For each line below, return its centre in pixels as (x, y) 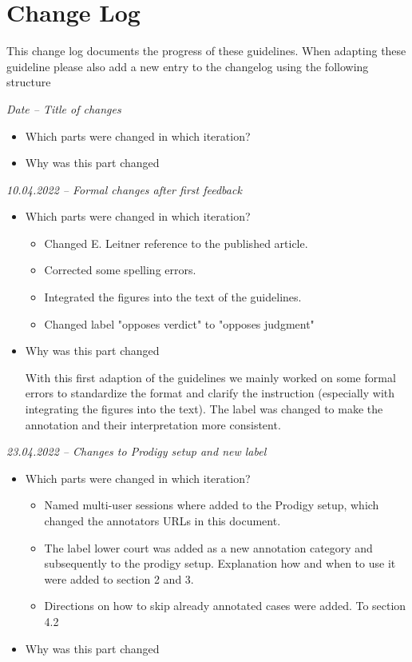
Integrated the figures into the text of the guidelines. (173, 297)
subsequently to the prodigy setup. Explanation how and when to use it (220, 563)
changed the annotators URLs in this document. (162, 520)
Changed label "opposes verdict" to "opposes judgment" (179, 323)
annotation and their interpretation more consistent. (153, 424)
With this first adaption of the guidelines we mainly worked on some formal (210, 377)
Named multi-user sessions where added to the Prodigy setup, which (212, 505)
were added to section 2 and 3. (119, 578)
